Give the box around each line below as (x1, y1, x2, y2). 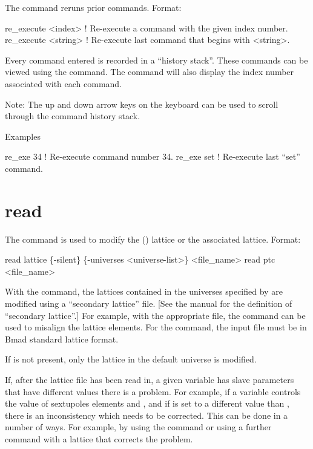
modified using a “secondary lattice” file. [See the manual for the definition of (5, 297, 292, 310)
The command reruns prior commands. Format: (5, 1, 182, 13)
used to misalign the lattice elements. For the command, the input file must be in (5, 321, 307, 333)
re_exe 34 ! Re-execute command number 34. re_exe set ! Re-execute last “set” (5, 150, 300, 163)
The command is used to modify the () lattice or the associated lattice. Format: (5, 232, 301, 245)
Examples (5, 129, 41, 142)
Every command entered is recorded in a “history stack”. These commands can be (5, 53, 308, 66)
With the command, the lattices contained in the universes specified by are (5, 285, 283, 298)
